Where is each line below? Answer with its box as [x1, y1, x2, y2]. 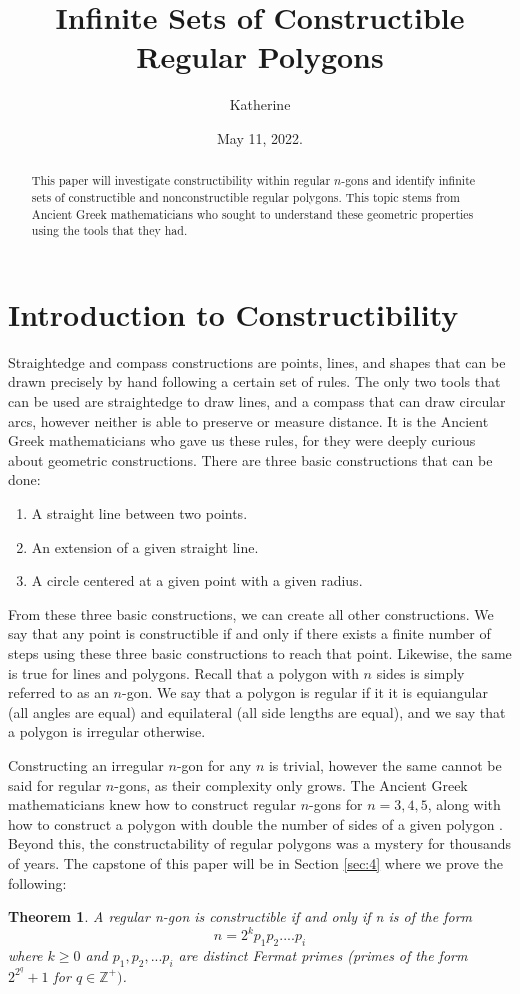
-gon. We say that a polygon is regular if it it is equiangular [121, 682, 488, 703]
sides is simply [376, 662, 465, 683]
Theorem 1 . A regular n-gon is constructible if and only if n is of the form [8, 906, 473, 927]
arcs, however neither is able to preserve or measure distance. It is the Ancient [8, 410, 489, 431]
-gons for [309, 794, 363, 815]
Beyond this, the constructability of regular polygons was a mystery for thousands [8, 833, 512, 854]
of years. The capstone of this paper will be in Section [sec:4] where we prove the [8, 852, 504, 873]
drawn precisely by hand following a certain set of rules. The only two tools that [8, 371, 501, 392]
